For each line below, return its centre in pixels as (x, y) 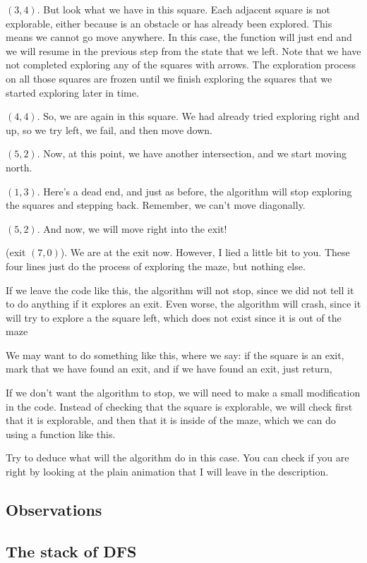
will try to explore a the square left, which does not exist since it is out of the (174, 317)
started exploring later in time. (72, 92)
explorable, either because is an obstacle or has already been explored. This (169, 23)
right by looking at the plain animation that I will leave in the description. (167, 472)
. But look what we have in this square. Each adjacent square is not (184, 9)
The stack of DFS (71, 551)
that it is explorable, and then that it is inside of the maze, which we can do (171, 420)
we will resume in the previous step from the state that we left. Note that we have (183, 50)
